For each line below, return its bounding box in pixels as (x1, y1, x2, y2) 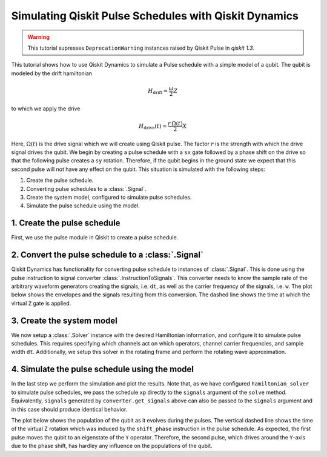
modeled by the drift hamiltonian (11, 70, 93, 77)
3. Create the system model (11, 315, 117, 325)
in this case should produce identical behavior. (11, 405, 128, 413)
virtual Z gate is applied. (11, 299, 71, 307)
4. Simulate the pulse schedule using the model (11, 364, 194, 375)
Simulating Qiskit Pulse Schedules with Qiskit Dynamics (11, 9, 299, 22)
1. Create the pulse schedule (11, 218, 121, 228)
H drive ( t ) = (138, 122, 167, 131)
